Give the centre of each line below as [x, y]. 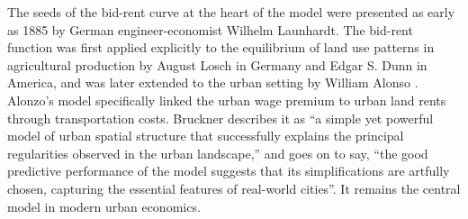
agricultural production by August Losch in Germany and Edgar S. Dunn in [217, 64]
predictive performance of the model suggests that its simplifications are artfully [229, 171]
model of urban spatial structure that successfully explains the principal [206, 136]
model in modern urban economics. [104, 206]
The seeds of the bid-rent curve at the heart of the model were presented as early [231, 12]
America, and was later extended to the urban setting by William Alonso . [213, 82]
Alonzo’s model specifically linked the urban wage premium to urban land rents [227, 100]
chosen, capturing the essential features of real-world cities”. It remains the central [234, 188]
